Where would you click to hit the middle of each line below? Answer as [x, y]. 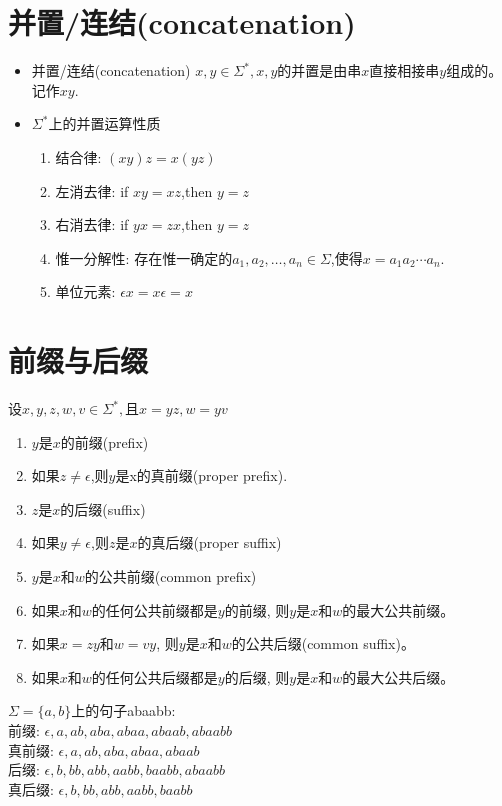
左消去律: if [92, 190]
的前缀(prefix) [104, 441]
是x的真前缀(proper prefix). [201, 475]
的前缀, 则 [257, 609]
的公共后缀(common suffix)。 [323, 643]
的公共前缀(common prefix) [170, 575]
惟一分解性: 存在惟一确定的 [144, 257]
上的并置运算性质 [104, 123]
